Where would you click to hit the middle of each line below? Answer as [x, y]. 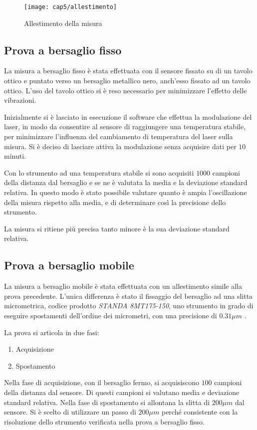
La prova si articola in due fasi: [52, 332]
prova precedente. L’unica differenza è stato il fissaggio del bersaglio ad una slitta [128, 296]
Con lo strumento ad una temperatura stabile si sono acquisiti [99, 172]
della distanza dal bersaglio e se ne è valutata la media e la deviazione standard [126, 182]
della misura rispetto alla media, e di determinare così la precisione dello [115, 202]
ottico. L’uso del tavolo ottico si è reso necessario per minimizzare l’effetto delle [126, 90]
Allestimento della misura [63, 23]
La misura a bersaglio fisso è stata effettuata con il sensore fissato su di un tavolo [128, 71]
